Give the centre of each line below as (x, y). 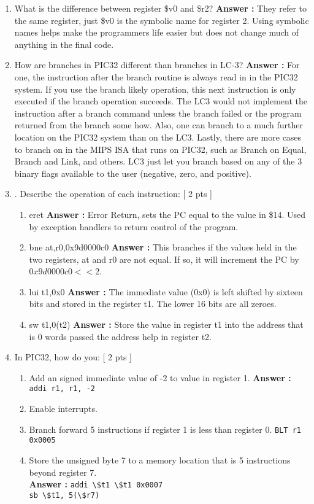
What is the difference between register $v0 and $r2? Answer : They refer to (161, 8)
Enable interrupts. (63, 409)
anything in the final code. (64, 44)
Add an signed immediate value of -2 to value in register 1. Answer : (160, 377)
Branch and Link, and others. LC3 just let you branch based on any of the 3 (158, 161)
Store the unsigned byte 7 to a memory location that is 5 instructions (160, 460)
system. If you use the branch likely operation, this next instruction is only (155, 89)
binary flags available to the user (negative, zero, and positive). (133, 173)
